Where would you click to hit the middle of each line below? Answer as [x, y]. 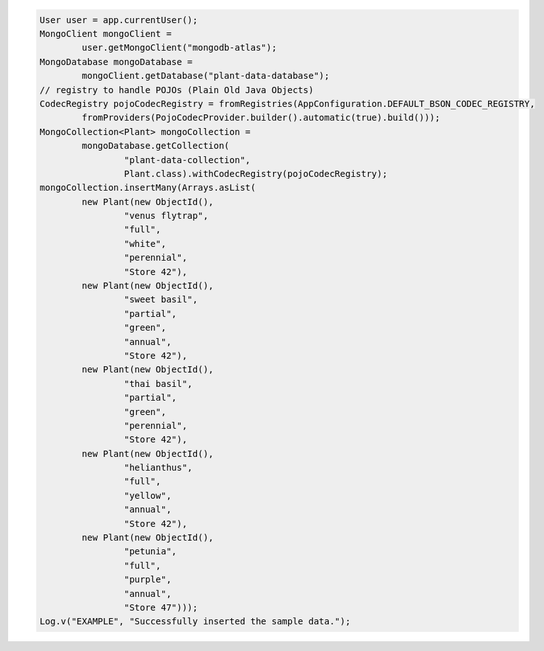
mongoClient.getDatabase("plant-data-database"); [205, 76]
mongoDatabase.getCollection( [155, 146]
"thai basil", [158, 383]
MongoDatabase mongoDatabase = [116, 61]
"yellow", [147, 495]
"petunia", [150, 551]
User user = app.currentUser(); [119, 19]
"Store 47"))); [161, 607]
